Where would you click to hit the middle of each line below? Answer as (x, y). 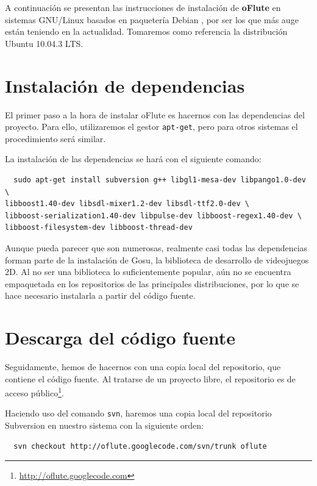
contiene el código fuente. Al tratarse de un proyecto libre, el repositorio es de (150, 378)
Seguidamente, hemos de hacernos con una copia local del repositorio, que (143, 366)
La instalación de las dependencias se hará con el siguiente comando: (133, 159)
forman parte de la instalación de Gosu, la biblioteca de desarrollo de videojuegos (157, 259)
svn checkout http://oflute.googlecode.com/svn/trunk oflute (140, 446)
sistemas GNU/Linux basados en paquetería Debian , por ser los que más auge (152, 19)
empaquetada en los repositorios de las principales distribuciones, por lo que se (152, 283)
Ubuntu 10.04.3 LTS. (44, 43)
